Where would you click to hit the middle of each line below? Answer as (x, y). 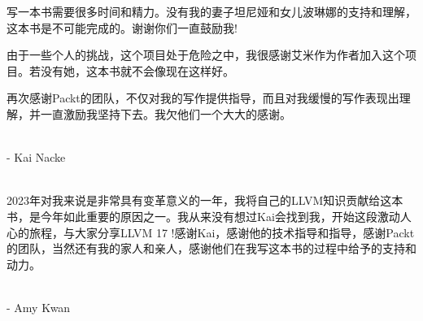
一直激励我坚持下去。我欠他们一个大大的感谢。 (166, 113)
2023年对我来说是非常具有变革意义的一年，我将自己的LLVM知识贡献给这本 (205, 200)
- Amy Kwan (39, 307)
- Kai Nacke (36, 157)
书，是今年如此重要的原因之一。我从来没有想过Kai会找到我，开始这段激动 (203, 216)
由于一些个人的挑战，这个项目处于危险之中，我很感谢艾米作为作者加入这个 (206, 55)
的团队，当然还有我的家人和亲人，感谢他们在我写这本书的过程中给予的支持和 (211, 248)
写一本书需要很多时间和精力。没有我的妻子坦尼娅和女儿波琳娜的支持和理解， (211, 11)
